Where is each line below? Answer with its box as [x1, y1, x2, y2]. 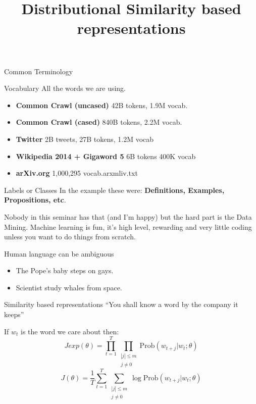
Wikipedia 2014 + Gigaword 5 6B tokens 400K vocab [16, 150, 196, 161]
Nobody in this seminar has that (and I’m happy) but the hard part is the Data [4, 211, 252, 222]
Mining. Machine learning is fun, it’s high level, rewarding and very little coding [4, 221, 252, 232]
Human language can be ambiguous [4, 248, 114, 259]
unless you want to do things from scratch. [4, 231, 136, 242]
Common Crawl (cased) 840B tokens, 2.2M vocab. [16, 117, 182, 127]
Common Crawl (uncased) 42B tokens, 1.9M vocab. [16, 99, 188, 110]
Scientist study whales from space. [16, 282, 122, 292]
